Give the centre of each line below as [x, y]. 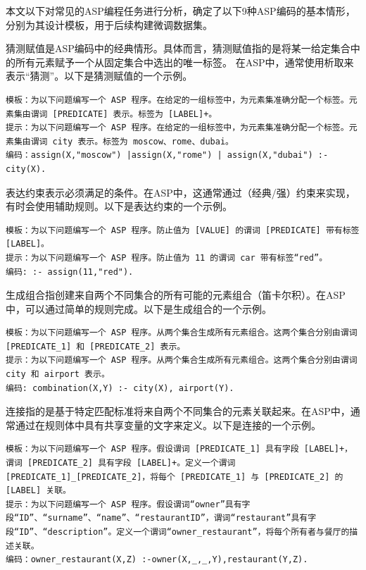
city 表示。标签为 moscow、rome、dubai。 [143, 141]
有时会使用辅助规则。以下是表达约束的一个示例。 [119, 206]
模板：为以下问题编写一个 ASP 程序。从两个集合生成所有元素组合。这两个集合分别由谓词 [182, 333]
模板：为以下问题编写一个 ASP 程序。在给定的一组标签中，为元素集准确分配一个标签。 [177, 100]
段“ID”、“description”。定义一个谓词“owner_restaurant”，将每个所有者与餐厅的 [178, 532]
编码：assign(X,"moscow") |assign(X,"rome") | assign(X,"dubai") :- [167, 155]
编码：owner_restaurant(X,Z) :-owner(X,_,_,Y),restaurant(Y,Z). [157, 560]
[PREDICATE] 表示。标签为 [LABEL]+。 [135, 114]
